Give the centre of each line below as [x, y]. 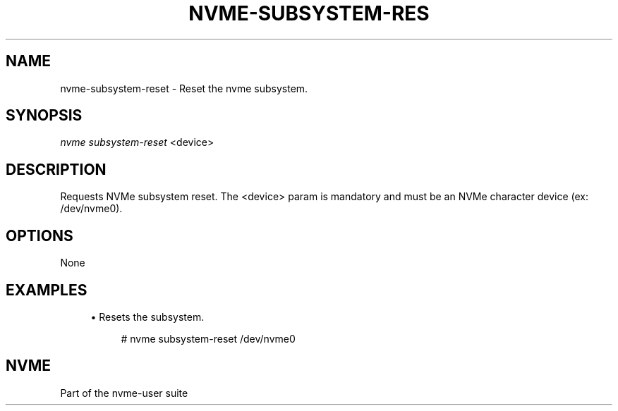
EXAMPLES [47, 290]
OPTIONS [40, 235]
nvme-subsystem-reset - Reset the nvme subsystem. [184, 88]
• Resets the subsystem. [147, 317]
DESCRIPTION [56, 169]
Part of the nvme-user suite [124, 393]
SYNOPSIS [44, 116]
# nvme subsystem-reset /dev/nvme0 [208, 338]
